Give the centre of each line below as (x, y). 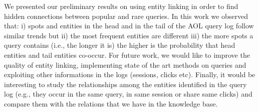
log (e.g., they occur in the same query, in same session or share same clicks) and (128, 94)
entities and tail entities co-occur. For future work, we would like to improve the (127, 55)
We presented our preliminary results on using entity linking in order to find (121, 6)
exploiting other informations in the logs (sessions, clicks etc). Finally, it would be (130, 74)
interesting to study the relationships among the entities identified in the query (125, 84)
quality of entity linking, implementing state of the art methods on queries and (125, 64)
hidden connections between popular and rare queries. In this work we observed (126, 16)
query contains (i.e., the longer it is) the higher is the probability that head (120, 45)
